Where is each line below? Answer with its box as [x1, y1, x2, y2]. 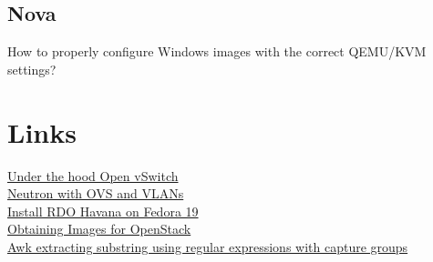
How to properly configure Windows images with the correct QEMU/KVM [7, 42, 427, 61]
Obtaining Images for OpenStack [7, 219, 191, 238]
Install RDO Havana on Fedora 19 [7, 201, 199, 220]
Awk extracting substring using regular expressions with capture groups [7, 237, 408, 256]
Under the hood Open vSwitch [7, 166, 179, 185]
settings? [7, 59, 57, 78]
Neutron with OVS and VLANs [7, 184, 184, 203]
